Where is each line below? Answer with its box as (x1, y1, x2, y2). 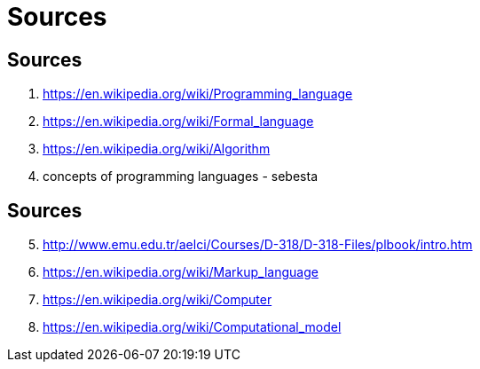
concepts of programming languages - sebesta (43, 169, 319, 184)
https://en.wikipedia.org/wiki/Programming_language (43, 86, 353, 102)
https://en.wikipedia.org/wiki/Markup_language (43, 264, 319, 280)
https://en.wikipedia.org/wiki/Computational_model (43, 319, 342, 335)
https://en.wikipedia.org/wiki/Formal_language (43, 114, 314, 130)
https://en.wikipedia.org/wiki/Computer (43, 292, 272, 308)
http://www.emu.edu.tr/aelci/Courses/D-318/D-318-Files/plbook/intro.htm (43, 237, 473, 253)
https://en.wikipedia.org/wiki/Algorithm (43, 141, 271, 157)
